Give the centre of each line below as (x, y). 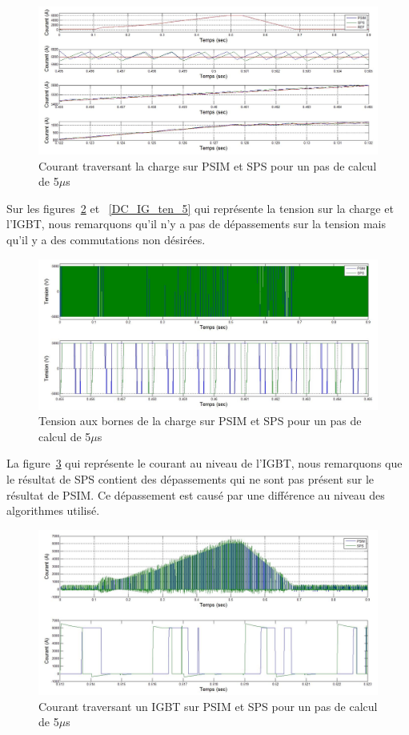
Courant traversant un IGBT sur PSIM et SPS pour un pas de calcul (208, 706)
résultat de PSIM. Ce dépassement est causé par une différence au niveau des (196, 494)
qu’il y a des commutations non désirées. (106, 240)
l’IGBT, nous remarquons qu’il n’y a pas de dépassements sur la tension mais (196, 224)
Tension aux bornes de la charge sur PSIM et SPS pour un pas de (200, 421)
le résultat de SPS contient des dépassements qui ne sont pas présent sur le (190, 479)
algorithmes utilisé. (53, 510)
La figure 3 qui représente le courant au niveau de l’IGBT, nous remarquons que (204, 463)
